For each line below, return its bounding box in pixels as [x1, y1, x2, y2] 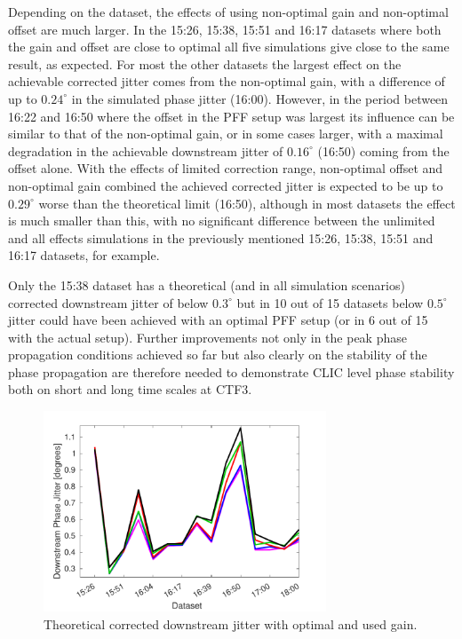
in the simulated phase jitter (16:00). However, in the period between [71, 89, 449, 107]
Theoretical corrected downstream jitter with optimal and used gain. [44, 614, 418, 633]
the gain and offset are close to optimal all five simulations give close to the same [8, 37, 450, 56]
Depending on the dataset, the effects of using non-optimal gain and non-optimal [8, 3, 449, 20]
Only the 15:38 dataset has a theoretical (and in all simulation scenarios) [8, 275, 405, 294]
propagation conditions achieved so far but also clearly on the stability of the [8, 345, 427, 364]
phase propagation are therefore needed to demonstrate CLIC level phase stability [8, 362, 455, 381]
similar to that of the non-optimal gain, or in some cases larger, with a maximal [8, 124, 443, 143]
